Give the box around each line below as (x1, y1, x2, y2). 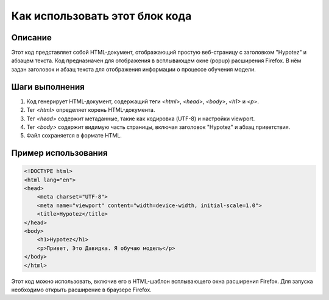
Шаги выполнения (11, 81, 85, 92)
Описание (11, 32, 52, 43)
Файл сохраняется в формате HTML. (26, 132, 122, 139)
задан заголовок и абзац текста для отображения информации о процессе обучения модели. (11, 65, 256, 73)
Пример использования (11, 148, 108, 158)
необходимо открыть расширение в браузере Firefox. (11, 286, 152, 293)
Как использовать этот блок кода (11, 9, 192, 23)
